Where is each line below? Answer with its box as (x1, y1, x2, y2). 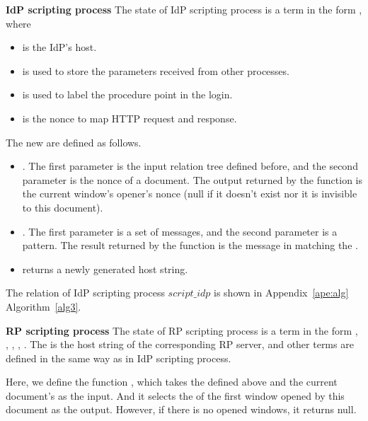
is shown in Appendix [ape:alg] (214, 285, 349, 300)
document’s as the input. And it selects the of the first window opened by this (6, 388, 345, 403)
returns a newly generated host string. (22, 261, 188, 276)
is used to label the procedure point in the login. (22, 87, 233, 102)
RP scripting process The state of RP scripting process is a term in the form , (6, 323, 358, 338)
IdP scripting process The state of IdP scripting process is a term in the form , (6, 2, 362, 16)
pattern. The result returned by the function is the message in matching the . (22, 238, 358, 253)
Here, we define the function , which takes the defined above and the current (6, 374, 338, 389)
